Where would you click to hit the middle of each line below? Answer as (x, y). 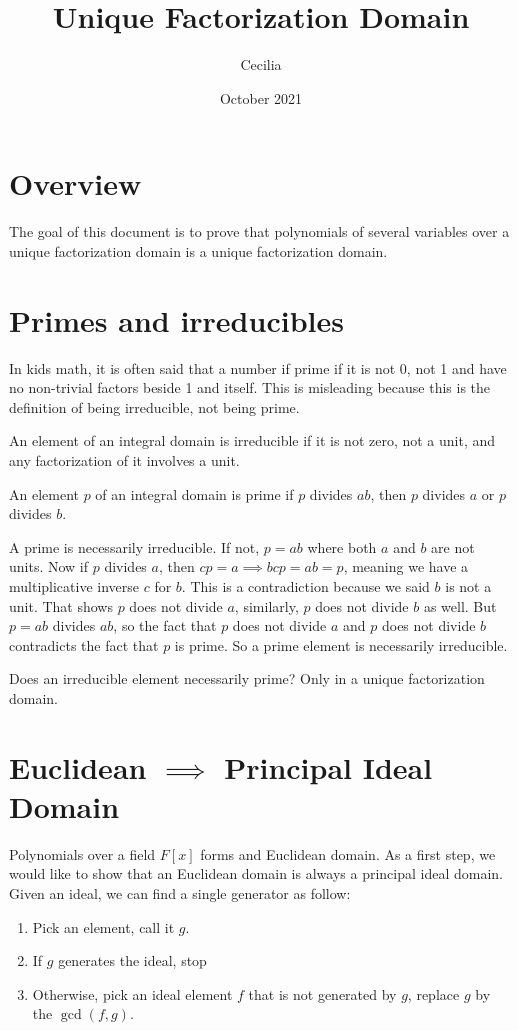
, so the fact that (165, 625)
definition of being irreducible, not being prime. (154, 406)
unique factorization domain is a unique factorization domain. (198, 250)
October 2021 (261, 97)
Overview (75, 183)
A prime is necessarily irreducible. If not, (134, 546)
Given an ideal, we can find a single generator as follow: (180, 892)
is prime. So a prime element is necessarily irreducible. (341, 644)
